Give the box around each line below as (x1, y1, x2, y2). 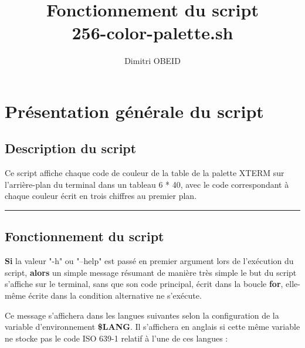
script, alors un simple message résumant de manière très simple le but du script (5, 266, 297, 278)
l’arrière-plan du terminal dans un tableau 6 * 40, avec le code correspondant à (5, 178, 289, 190)
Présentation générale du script (5, 99, 264, 123)
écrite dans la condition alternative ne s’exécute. (28, 289, 202, 302)
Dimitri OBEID (124, 55, 181, 67)
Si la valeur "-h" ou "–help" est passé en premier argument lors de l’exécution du (5, 255, 294, 267)
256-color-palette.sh (72, 21, 233, 45)
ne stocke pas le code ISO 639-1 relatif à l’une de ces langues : (5, 332, 228, 344)
